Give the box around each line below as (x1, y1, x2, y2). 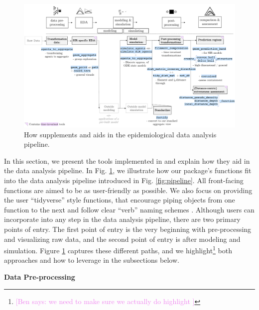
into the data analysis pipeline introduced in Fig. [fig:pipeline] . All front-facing (4, 175, 244, 185)
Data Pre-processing (4, 271, 75, 282)
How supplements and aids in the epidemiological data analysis (24, 129, 217, 139)
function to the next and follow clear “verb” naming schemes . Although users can (4, 204, 255, 214)
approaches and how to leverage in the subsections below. (4, 255, 179, 265)
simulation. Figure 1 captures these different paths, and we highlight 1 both (4, 244, 233, 255)
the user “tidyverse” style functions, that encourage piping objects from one (4, 195, 235, 205)
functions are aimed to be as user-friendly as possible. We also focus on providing (4, 185, 253, 195)
